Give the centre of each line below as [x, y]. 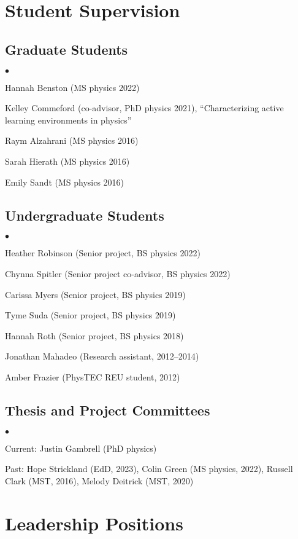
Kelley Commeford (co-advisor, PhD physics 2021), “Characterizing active [144, 108]
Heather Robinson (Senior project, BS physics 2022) [103, 253]
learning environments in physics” [68, 120]
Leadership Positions [94, 523]
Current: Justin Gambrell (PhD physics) [81, 448]
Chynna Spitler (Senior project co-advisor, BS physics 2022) [118, 273]
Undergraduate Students [85, 215]
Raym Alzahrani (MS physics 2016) [72, 140]
